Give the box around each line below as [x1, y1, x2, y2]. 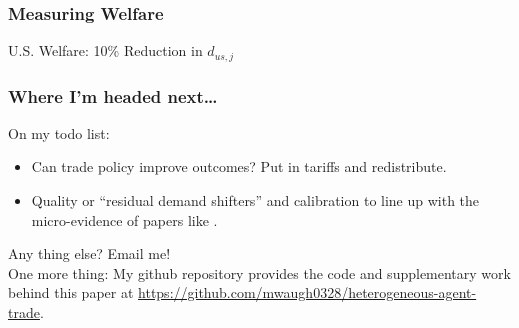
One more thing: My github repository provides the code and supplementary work [8, 262, 511, 283]
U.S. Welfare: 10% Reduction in [8, 40, 203, 61]
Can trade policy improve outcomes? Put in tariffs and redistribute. [31, 156, 447, 177]
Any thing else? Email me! [8, 243, 171, 264]
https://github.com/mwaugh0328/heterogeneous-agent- [138, 282, 477, 303]
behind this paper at [8, 282, 134, 303]
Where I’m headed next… [8, 83, 218, 108]
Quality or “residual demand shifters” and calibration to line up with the [31, 190, 480, 211]
